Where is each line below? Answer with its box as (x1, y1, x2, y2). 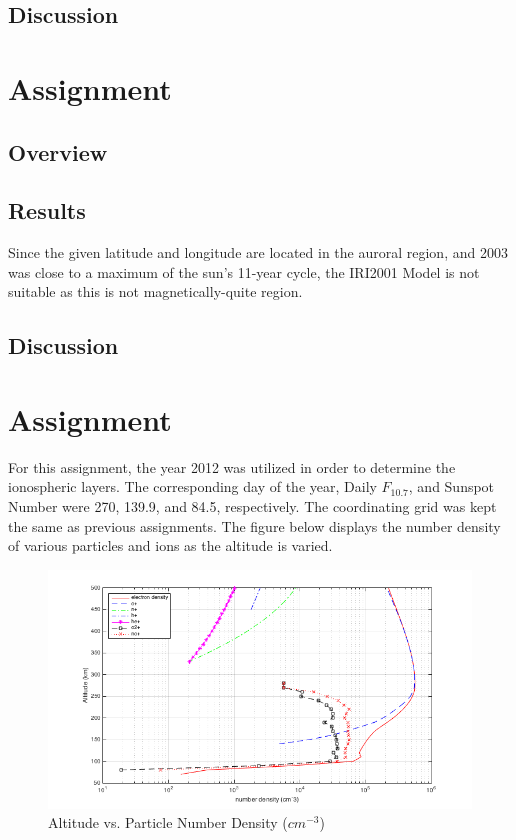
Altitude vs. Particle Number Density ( (48, 812, 288, 833)
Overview (8, 136, 108, 167)
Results (8, 195, 86, 226)
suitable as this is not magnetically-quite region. (8, 281, 303, 302)
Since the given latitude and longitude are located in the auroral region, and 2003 (8, 242, 508, 263)
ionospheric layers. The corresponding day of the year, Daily (8, 476, 377, 497)
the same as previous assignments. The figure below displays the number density (8, 515, 501, 536)
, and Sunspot (408, 476, 495, 497)
